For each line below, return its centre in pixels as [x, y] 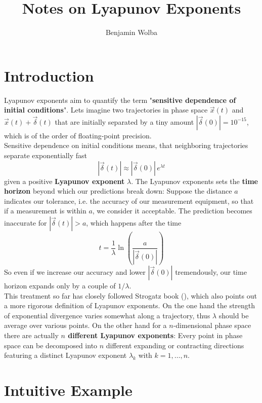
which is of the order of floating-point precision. [78, 135]
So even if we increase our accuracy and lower [75, 271]
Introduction [49, 75]
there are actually [31, 335]
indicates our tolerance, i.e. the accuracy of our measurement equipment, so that [129, 200]
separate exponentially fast [46, 155]
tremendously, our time [211, 271]
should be [234, 315]
